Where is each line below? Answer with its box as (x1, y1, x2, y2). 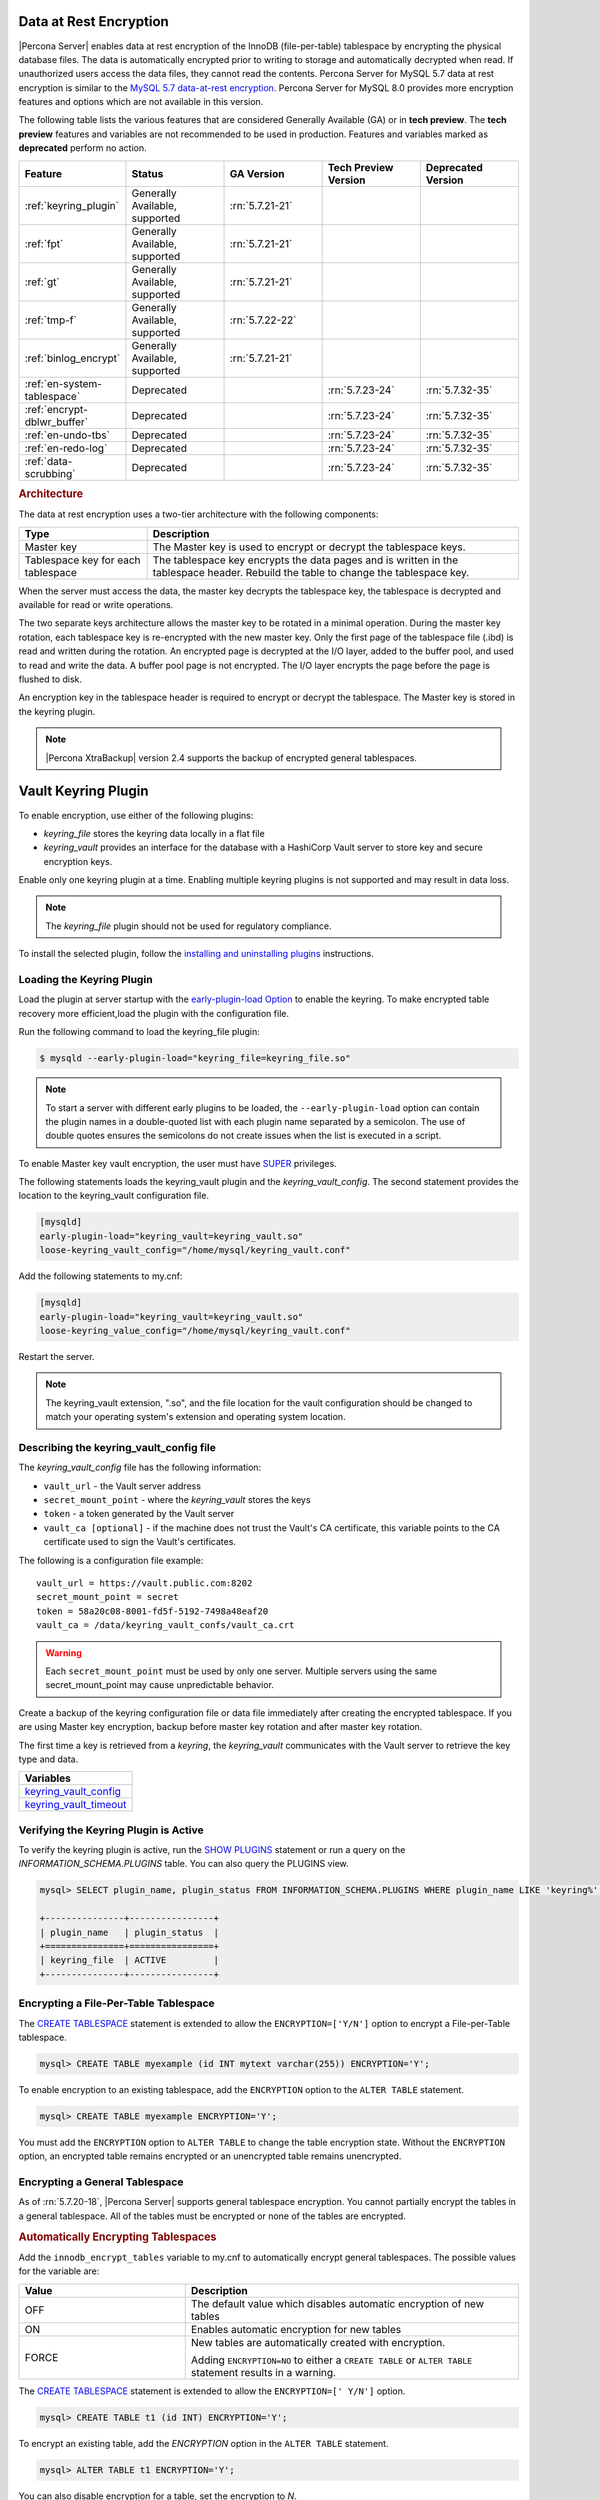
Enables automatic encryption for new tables (190, 2322, 402, 2336)
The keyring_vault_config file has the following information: (18, 1461, 262, 1474)
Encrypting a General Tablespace (18, 2175, 184, 2189)
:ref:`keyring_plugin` (24, 198, 120, 212)
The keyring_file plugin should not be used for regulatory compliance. (45, 920, 332, 932)
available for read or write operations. (18, 599, 174, 611)
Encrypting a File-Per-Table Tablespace (18, 1996, 215, 2010)
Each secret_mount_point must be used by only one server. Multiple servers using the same (45, 1665, 438, 1677)
